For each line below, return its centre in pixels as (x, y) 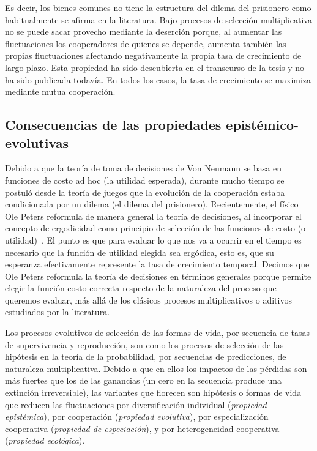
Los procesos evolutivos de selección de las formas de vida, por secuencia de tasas (157, 333)
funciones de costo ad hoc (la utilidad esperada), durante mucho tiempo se (145, 180)
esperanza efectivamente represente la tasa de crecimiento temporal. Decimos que (157, 264)
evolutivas (37, 142)
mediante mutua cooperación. (60, 91)
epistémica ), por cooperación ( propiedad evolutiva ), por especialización (137, 416)
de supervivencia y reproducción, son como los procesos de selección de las (144, 344)
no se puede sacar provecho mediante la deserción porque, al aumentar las (144, 32)
